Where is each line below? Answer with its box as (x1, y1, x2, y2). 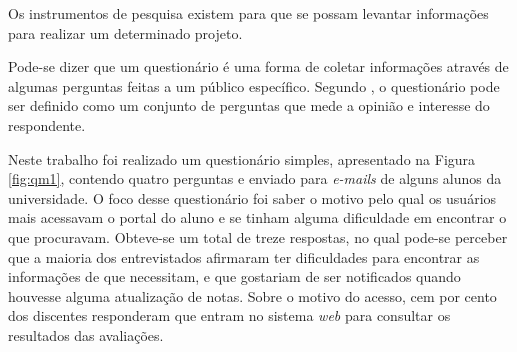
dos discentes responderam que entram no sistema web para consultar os (8, 305, 451, 326)
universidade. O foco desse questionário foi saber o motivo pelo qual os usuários (8, 187, 497, 208)
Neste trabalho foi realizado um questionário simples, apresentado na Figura (8, 148, 476, 169)
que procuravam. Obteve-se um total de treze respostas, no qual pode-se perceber (8, 226, 508, 247)
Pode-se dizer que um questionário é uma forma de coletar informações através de (8, 56, 509, 77)
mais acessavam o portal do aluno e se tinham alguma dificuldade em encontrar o (8, 207, 507, 228)
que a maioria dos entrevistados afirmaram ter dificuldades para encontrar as (8, 246, 480, 267)
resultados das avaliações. (8, 324, 164, 345)
